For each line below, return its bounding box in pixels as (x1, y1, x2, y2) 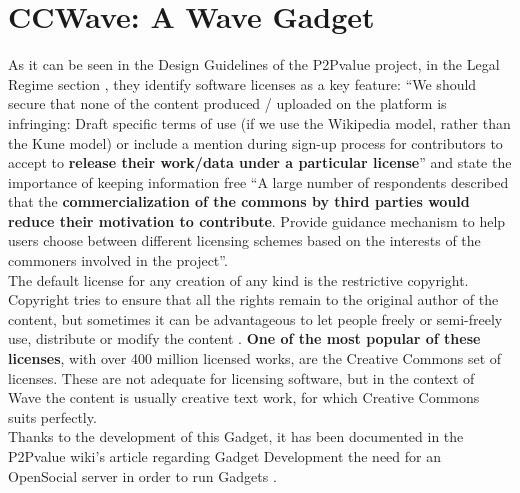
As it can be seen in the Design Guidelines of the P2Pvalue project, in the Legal (8, 54, 500, 75)
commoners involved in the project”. (8, 250, 228, 271)
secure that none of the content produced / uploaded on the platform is (8, 93, 447, 114)
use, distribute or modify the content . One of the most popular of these (8, 328, 481, 349)
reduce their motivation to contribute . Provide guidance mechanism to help (8, 210, 506, 231)
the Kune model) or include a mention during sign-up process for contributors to (8, 132, 503, 153)
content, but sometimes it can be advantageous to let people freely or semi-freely (8, 308, 503, 329)
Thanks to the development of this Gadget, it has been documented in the (8, 426, 464, 447)
